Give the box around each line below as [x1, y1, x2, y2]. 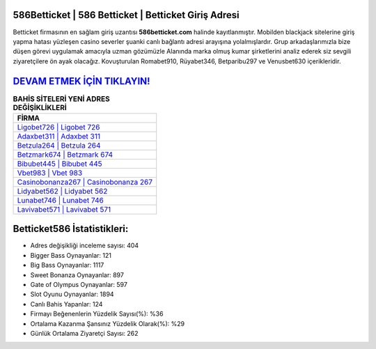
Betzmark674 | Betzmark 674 [17, 150, 113, 160]
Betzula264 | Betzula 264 [17, 140, 101, 150]
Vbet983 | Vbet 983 [17, 168, 83, 178]
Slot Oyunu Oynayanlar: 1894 [30, 290, 114, 299]
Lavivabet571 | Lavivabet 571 [17, 204, 111, 214]
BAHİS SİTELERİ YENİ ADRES [13, 94, 111, 104]
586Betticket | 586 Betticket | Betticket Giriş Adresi [13, 9, 240, 21]
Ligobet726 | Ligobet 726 [17, 122, 100, 132]
